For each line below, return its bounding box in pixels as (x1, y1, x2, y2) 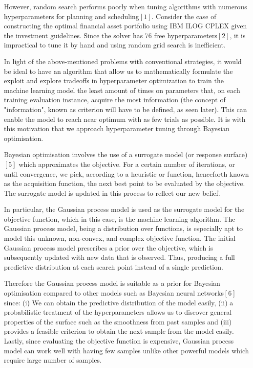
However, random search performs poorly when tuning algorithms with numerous (4, 1, 247, 11)
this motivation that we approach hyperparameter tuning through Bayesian (4, 123, 230, 134)
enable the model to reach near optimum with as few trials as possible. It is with (4, 114, 246, 124)
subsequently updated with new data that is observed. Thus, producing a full (4, 252, 235, 262)
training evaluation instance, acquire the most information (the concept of (4, 94, 226, 105)
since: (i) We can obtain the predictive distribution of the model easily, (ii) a (4, 297, 233, 307)
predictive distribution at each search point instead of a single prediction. (4, 261, 223, 272)
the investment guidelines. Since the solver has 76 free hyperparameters (4, 30, 217, 40)
